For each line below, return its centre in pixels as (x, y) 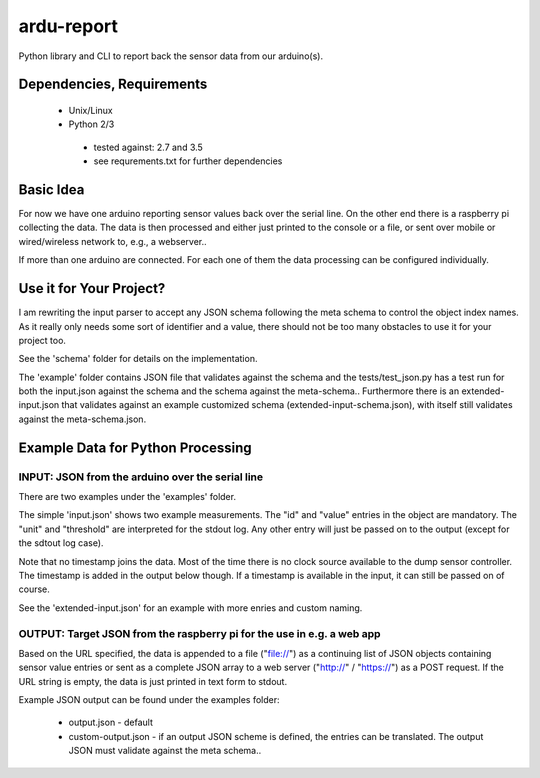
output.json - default (111, 722)
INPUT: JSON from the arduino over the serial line (141, 477)
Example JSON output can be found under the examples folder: (149, 700)
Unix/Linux (91, 110)
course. (34, 589)
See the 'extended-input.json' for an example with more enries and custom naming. (190, 607)
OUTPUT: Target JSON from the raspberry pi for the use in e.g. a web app (199, 633)
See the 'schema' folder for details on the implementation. (138, 359)
